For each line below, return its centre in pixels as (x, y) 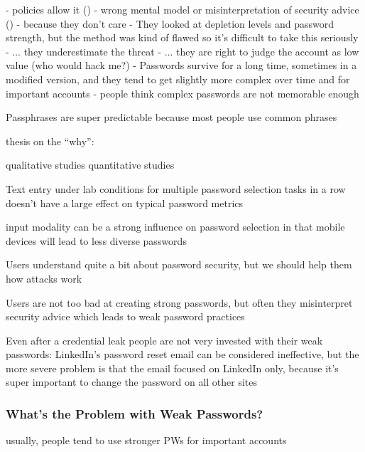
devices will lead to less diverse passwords (96, 240)
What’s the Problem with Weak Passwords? (135, 413)
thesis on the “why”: (50, 141)
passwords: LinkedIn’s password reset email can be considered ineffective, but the (182, 354)
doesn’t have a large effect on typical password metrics (125, 203)
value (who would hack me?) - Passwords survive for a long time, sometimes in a (181, 65)
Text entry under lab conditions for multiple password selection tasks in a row (176, 188)
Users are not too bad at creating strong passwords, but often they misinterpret (179, 302)
